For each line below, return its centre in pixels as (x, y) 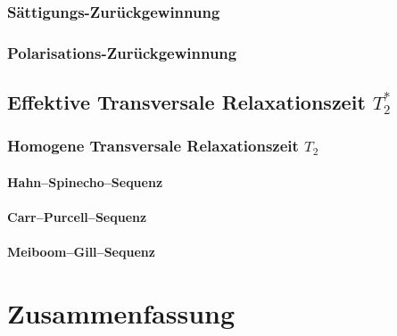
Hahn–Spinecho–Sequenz (85, 181)
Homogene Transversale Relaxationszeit (153, 146)
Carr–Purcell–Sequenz (77, 217)
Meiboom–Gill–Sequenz (81, 252)
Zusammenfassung (121, 313)
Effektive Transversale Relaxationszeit (186, 102)
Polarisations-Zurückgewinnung (122, 52)
